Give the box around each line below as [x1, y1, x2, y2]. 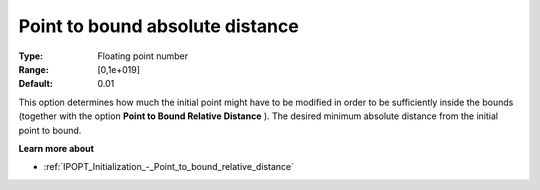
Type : [18, 50, 44, 62]
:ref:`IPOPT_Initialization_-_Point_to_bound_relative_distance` [43, 161, 295, 173]
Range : [18, 63, 49, 75]
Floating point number [97, 50, 189, 62]
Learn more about [18, 142, 95, 154]
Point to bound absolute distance [18, 15, 299, 37]
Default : [18, 78, 54, 90]
